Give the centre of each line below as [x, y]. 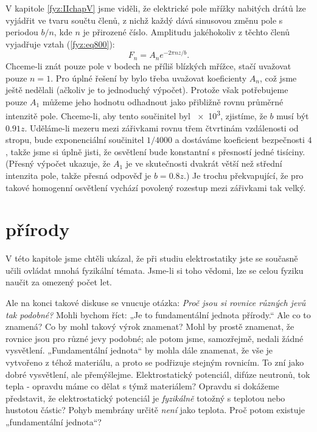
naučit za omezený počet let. [59, 282]
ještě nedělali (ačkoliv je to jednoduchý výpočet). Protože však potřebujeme [147, 90]
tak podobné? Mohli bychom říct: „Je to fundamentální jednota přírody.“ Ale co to [158, 314]
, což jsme [278, 78]
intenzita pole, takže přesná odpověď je [78, 175]
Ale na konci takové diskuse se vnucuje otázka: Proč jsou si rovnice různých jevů [156, 302]
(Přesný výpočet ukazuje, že [58, 163]
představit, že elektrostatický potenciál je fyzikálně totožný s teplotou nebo [145, 398]
